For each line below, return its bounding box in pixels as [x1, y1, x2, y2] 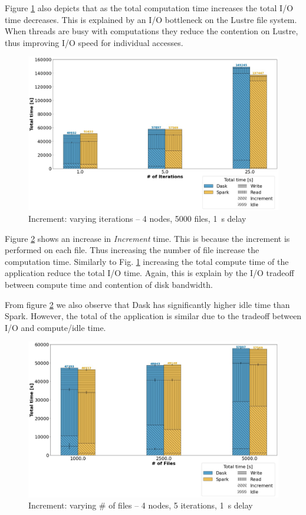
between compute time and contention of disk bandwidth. [5, 278, 213, 290]
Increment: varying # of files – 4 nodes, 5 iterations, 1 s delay [28, 499, 253, 511]
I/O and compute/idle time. [5, 321, 106, 333]
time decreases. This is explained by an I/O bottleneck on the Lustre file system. [5, 13, 297, 25]
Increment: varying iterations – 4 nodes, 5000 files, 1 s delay [28, 212, 246, 224]
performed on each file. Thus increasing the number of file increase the [5, 244, 259, 256]
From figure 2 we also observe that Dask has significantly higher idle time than [5, 298, 290, 310]
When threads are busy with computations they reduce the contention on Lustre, [5, 25, 298, 37]
